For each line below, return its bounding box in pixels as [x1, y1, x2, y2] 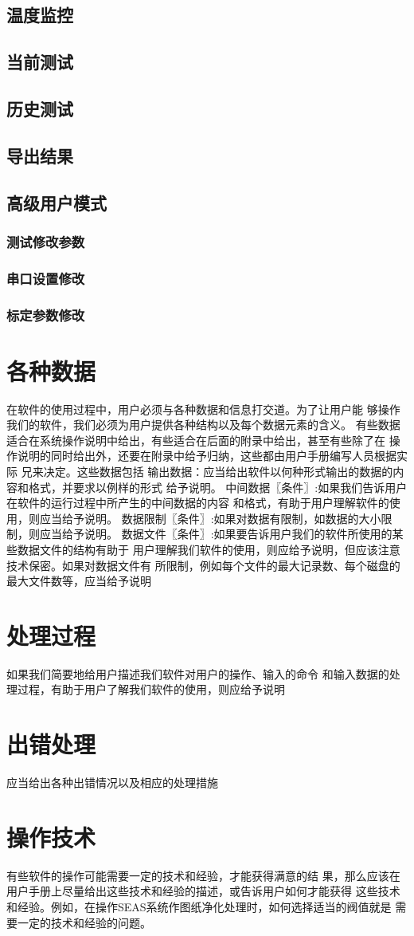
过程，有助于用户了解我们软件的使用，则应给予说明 [17, 681, 285, 698]
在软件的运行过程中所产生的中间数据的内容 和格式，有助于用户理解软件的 [6, 494, 389, 511]
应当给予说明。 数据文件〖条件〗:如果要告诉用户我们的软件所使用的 [39, 525, 393, 542]
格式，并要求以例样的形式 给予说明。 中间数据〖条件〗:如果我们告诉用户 [28, 478, 408, 495]
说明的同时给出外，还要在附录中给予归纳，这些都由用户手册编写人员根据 [17, 447, 396, 464]
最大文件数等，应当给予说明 [6, 572, 151, 589]
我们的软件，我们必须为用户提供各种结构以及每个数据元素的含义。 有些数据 [6, 416, 400, 433]
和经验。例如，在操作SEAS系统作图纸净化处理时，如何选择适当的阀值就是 [6, 899, 392, 915]
